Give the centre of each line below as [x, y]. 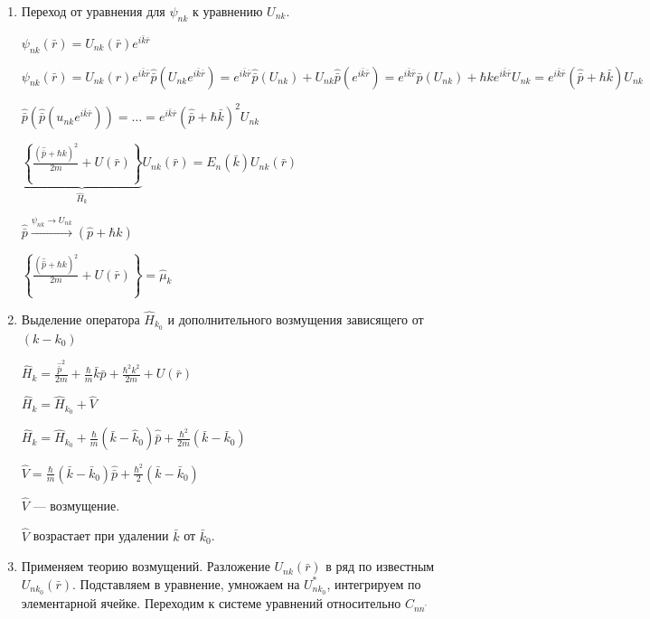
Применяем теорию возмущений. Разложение [146, 566]
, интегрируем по [374, 583]
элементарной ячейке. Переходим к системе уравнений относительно [211, 602]
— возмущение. [76, 505]
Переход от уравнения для [93, 11]
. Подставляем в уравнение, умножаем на [186, 583]
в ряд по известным [380, 566]
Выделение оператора [80, 319]
